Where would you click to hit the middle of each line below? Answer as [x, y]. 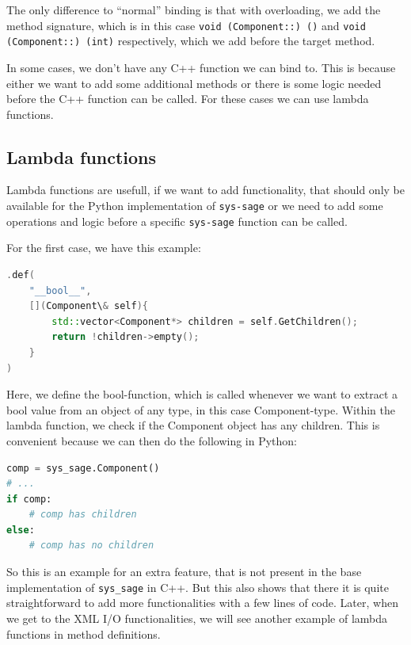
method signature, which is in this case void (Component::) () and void [186, 25]
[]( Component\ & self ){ [89, 306]
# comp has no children [91, 546]
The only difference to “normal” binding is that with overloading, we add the [194, 10]
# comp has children [83, 515]
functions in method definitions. [84, 634]
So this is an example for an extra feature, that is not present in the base [184, 572]
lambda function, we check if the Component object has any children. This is [193, 425]
